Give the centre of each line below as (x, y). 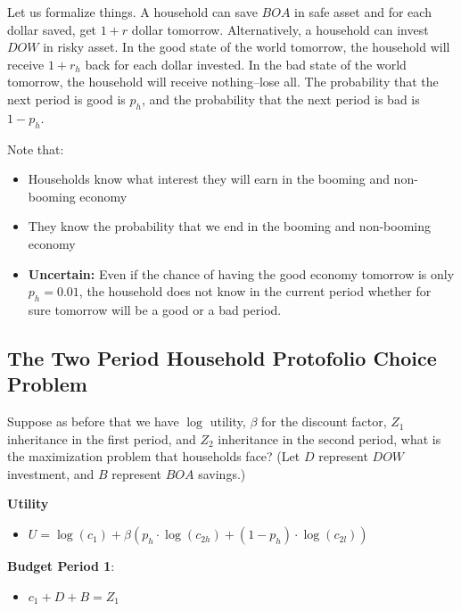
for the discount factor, (324, 421)
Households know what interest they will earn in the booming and (209, 179)
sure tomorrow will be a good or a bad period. (155, 309)
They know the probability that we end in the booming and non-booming (230, 226)
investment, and (51, 473)
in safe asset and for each (363, 12)
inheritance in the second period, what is (329, 438)
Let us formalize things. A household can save (132, 12)
